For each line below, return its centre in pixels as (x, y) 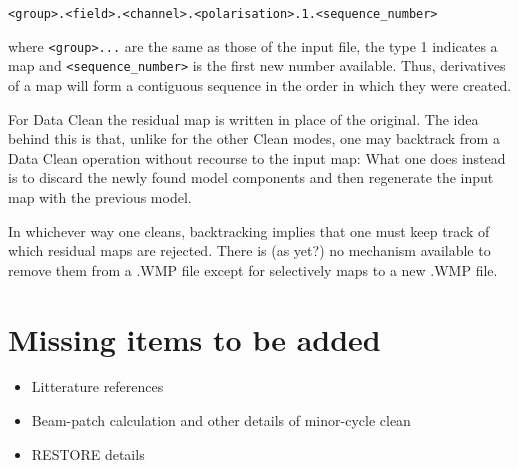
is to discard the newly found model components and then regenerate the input (251, 177)
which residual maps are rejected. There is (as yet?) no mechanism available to (249, 250)
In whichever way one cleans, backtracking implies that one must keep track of (249, 230)
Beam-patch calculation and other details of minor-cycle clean (221, 420)
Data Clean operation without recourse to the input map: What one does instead (257, 157)
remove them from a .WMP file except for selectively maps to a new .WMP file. (253, 269)
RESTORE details (88, 453)
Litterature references (97, 386)
